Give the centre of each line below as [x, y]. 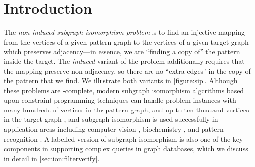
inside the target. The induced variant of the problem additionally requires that [124, 61]
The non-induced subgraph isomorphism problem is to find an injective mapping [124, 32]
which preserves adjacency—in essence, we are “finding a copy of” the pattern [122, 51]
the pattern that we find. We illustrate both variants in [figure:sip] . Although [121, 81]
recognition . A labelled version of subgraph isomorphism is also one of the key [124, 139]
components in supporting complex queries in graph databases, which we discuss [126, 148]
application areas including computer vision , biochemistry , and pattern [114, 129]
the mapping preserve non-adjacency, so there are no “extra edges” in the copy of [127, 71]
